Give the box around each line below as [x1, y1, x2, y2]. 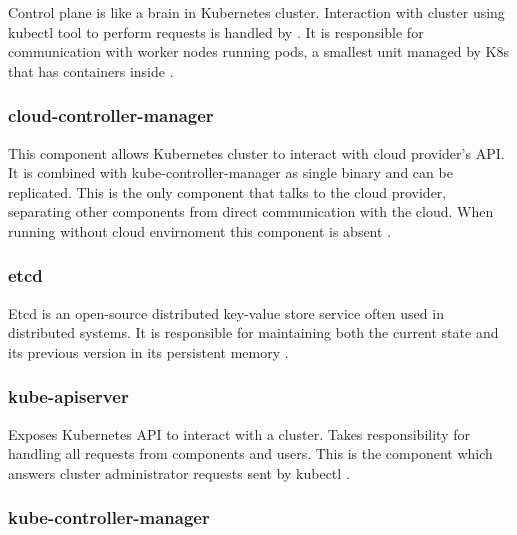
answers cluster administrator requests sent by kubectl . [8, 462, 350, 483]
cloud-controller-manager [8, 103, 214, 128]
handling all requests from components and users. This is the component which [8, 443, 493, 464]
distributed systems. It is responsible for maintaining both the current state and [8, 322, 499, 343]
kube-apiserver [8, 384, 129, 409]
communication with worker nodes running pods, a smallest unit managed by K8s [8, 41, 510, 62]
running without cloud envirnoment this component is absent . [8, 220, 392, 241]
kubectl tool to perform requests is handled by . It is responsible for [8, 21, 424, 42]
